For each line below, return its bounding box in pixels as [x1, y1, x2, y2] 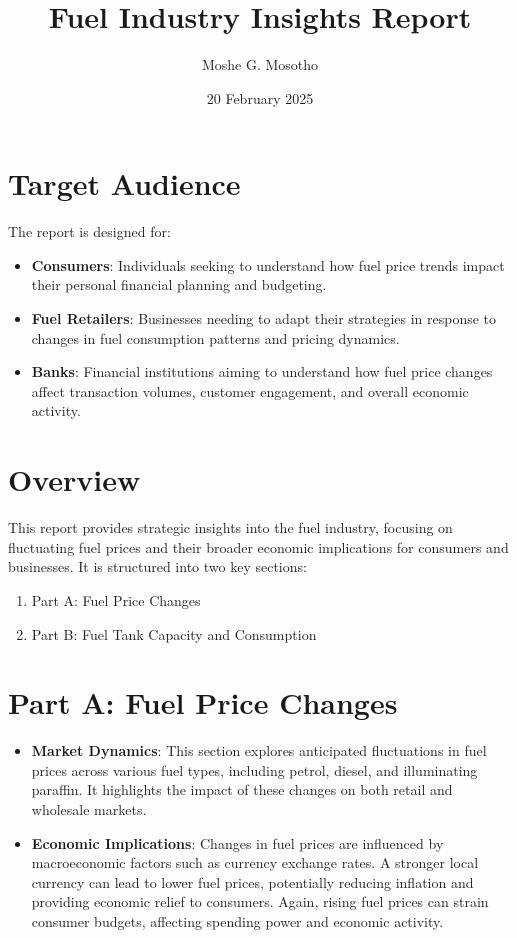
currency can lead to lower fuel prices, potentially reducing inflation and [31, 871, 474, 892]
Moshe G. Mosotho [201, 54, 319, 75]
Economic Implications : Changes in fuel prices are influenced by [31, 832, 444, 853]
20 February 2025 [206, 87, 314, 108]
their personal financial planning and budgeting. [31, 274, 327, 295]
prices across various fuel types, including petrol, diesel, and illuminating [31, 759, 478, 780]
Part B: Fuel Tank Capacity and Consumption [31, 623, 317, 644]
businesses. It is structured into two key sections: [8, 556, 307, 577]
